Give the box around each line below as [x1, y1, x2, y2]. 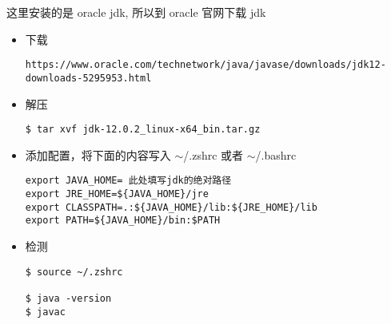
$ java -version [25, 292, 112, 304]
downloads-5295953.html [25, 72, 152, 84]
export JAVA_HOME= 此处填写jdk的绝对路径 [25, 175, 232, 187]
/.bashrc [255, 146, 297, 163]
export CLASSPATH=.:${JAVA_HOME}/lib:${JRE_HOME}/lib [25, 201, 317, 213]
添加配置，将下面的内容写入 [25, 146, 171, 163]
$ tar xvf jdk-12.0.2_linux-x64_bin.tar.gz [25, 124, 261, 136]
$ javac [25, 306, 66, 318]
